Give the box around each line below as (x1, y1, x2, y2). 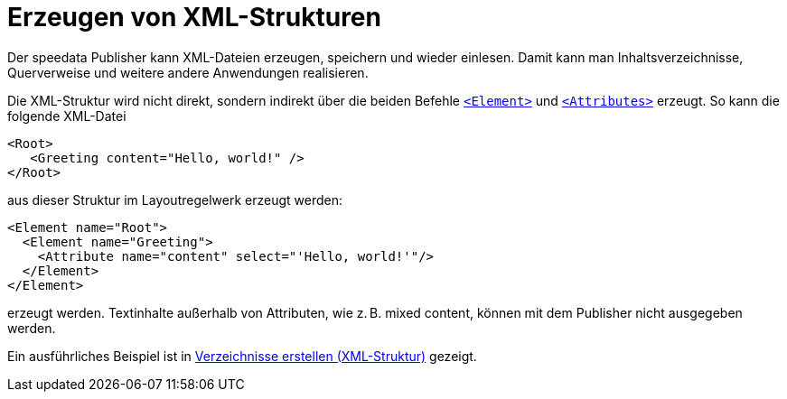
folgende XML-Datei (7, 107, 126, 124)
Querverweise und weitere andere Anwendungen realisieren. (7, 64, 369, 80)
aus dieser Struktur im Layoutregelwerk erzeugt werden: (7, 191, 342, 208)
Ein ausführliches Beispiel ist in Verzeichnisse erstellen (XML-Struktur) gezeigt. (7, 348, 477, 364)
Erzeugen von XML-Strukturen (7, 2, 381, 32)
